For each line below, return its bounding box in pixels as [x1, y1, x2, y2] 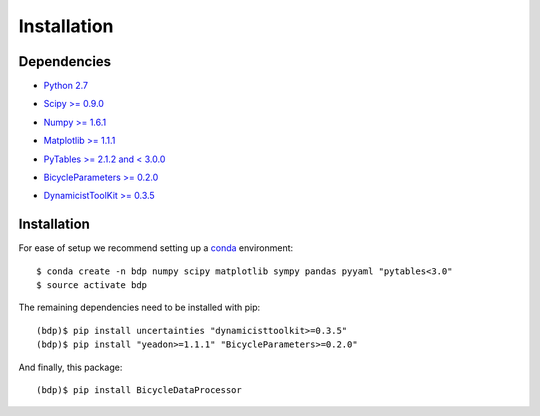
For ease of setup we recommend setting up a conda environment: [18, 242, 294, 254]
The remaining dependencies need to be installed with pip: [18, 301, 260, 314]
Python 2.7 [43, 80, 89, 92]
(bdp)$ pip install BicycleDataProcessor [36, 385, 242, 396]
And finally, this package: [18, 361, 123, 373]
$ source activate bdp [36, 280, 148, 291]
